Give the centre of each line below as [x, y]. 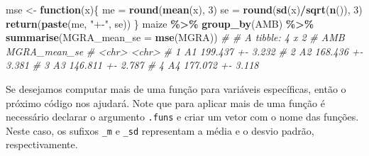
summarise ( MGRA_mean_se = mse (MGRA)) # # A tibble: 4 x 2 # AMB [175, 37]
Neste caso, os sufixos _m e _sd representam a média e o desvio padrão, [160, 130]
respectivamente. [42, 144]
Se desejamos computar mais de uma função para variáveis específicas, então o [176, 88]
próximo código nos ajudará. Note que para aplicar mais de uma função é [165, 102]
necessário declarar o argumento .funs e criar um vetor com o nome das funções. [182, 117]
